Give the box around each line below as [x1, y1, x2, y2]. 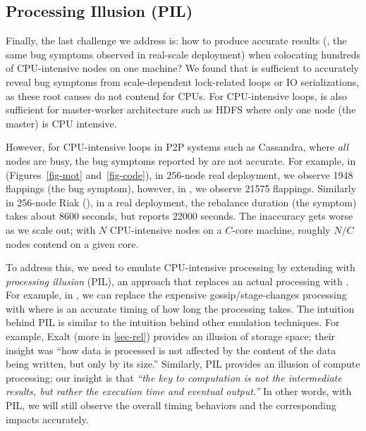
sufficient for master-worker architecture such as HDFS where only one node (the [6, 102, 356, 117]
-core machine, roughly [232, 222, 331, 237]
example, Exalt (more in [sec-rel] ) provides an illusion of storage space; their [6, 329, 336, 344]
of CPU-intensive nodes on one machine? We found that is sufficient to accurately [6, 61, 360, 75]
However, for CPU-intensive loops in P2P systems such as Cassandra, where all [6, 139, 349, 154]
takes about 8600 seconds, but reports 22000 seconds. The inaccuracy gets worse [6, 208, 353, 223]
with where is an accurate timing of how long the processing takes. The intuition [6, 301, 355, 316]
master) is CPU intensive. [6, 115, 117, 130]
